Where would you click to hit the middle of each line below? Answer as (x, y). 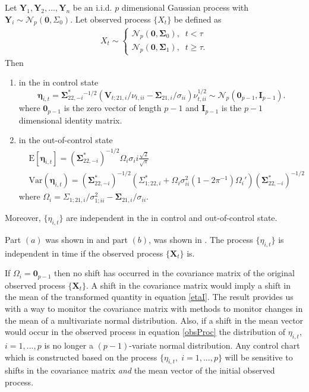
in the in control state (59, 82)
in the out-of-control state (66, 140)
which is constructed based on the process (81, 357)
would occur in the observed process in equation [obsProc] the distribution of (145, 332)
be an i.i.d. (92, 7)
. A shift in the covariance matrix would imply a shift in (188, 285)
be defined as (198, 19)
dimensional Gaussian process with (185, 7)
